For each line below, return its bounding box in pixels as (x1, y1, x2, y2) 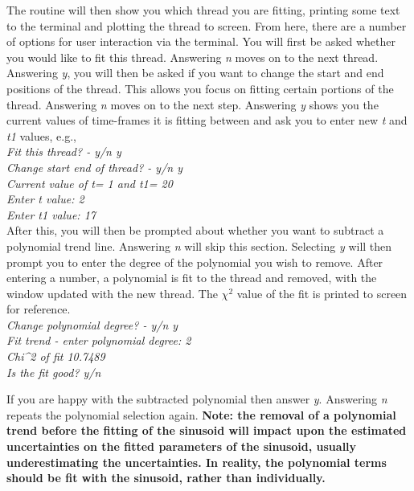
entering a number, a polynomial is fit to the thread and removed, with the (6, 269, 377, 286)
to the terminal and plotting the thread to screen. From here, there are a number (6, 17, 407, 34)
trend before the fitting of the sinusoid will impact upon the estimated (6, 422, 407, 439)
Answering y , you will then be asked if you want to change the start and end (6, 64, 384, 81)
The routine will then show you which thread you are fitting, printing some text (6, 2, 400, 18)
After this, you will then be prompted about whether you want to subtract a (6, 222, 384, 239)
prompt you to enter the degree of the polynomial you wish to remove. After (6, 253, 383, 270)
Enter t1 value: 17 (6, 206, 96, 223)
